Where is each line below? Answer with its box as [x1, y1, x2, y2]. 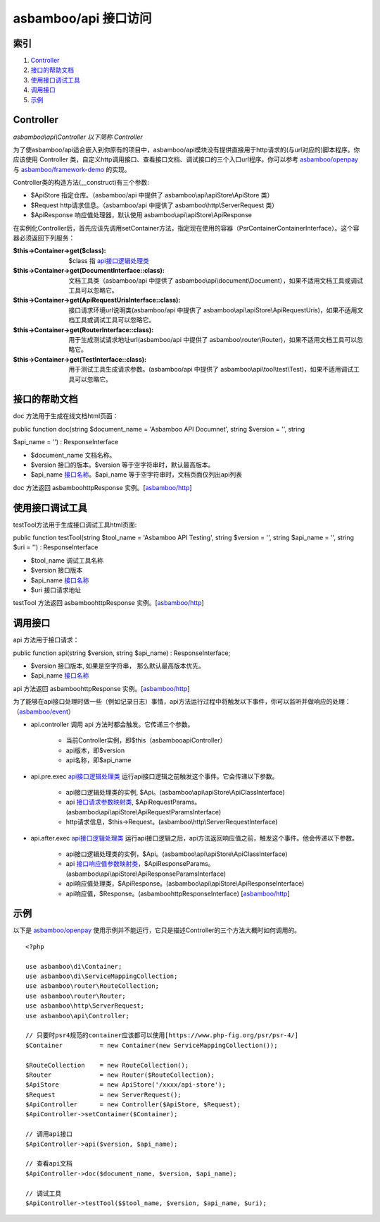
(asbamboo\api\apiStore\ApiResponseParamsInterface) [65, 869, 227, 878]
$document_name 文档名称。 [30, 451, 116, 459]
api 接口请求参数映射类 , [65, 798, 134, 807]
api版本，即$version [65, 746, 125, 754]
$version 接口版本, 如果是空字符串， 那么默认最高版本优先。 [30, 661, 205, 670]
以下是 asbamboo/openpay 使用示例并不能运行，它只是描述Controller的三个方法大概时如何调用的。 [13, 926, 301, 934]
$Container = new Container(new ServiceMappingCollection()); [25, 1041, 278, 1049]
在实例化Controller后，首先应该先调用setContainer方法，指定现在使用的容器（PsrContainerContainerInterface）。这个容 [13, 224, 360, 232]
